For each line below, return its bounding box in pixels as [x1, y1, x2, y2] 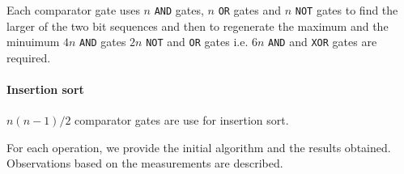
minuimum [6, 33, 60, 50]
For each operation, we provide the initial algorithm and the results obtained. [6, 138, 391, 155]
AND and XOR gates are [268, 33, 377, 50]
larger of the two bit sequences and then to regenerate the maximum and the [6, 17, 389, 34]
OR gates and [218, 2, 282, 18]
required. [6, 49, 51, 66]
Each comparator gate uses [6, 2, 140, 18]
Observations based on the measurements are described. [6, 155, 283, 172]
